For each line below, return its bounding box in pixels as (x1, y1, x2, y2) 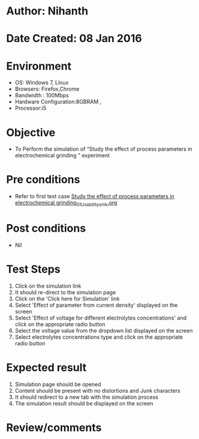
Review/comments (6, 420, 102, 434)
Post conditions (6, 222, 86, 235)
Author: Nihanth (6, 4, 89, 18)
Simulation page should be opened (14, 380, 101, 388)
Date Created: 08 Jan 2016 (6, 32, 142, 46)
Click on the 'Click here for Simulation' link (14, 295, 120, 302)
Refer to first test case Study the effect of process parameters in (14, 193, 175, 200)
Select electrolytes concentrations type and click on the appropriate (14, 333, 183, 341)
